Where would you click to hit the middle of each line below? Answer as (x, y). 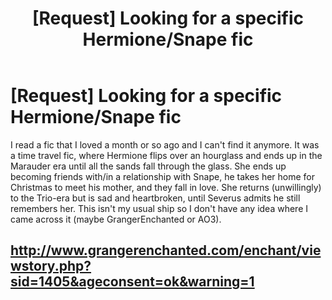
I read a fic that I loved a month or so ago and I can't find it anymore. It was (165, 144)
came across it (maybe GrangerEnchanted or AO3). (116, 219)
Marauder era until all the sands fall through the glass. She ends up (148, 166)
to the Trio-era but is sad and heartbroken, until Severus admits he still (155, 198)
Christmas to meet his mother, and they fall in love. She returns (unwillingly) (166, 187)
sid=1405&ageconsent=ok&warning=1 (132, 282)
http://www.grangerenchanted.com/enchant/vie (166, 250)
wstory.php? (51, 266)
